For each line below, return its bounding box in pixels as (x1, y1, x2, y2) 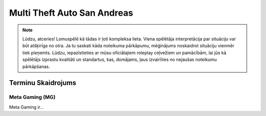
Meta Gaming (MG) (9, 94, 56, 101)
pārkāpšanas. (22, 63, 50, 69)
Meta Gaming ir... (9, 104, 44, 110)
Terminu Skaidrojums (9, 79, 76, 87)
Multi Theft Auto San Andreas (9, 7, 133, 18)
